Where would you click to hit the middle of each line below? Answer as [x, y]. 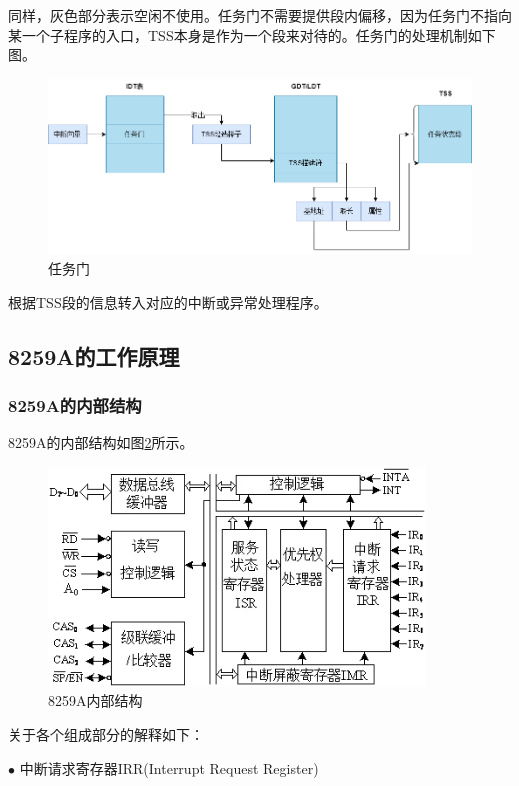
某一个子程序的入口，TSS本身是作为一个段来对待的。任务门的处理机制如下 [252, 34]
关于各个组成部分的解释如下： [106, 733]
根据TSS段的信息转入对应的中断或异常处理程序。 [168, 301]
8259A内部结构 [95, 700]
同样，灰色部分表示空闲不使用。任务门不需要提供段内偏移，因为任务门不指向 [260, 15]
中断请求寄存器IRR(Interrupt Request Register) [169, 767]
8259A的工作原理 [94, 355]
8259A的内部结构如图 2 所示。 [101, 442]
